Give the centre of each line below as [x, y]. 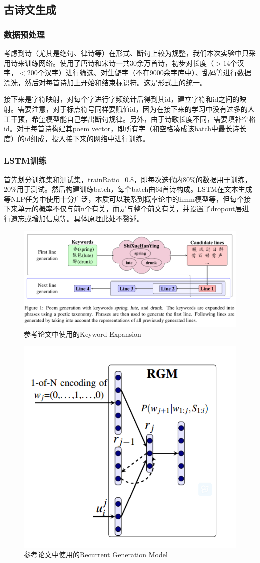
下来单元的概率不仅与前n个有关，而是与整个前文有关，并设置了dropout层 [123, 209]
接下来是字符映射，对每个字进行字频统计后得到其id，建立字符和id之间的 [122, 99]
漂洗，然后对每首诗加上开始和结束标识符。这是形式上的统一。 [105, 82]
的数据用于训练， [224, 179]
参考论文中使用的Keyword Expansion [83, 333]
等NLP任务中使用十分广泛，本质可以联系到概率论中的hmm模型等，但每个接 [127, 199]
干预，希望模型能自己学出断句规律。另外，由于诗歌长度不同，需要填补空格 [133, 118]
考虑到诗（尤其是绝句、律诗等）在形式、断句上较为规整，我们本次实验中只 [126, 53]
